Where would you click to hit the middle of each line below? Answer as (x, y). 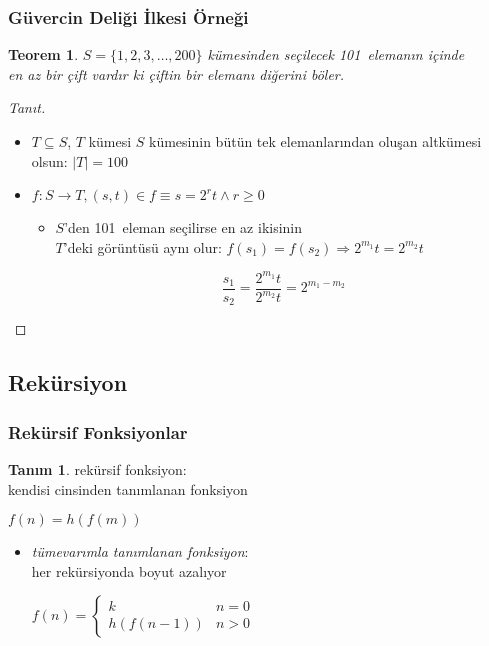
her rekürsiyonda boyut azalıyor (129, 570)
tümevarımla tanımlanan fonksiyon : (140, 551)
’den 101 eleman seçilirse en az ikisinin (183, 227)
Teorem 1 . (43, 54)
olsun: (49, 160)
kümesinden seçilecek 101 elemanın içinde (336, 54)
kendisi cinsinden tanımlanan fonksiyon (128, 488)
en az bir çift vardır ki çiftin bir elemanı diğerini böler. (176, 73)
